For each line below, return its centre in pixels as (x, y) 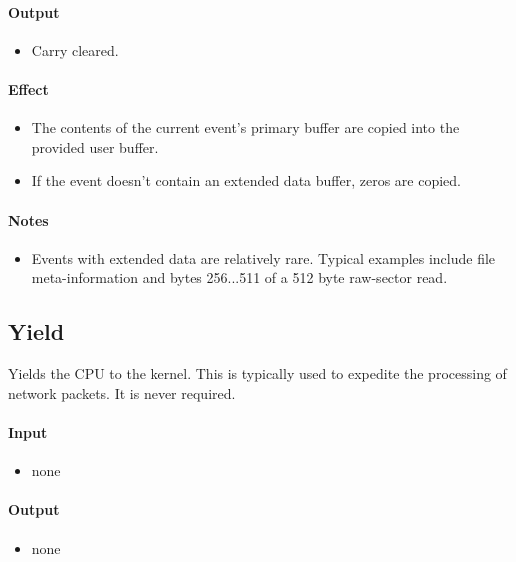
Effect (28, 88)
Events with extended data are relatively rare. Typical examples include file (263, 257)
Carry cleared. (75, 49)
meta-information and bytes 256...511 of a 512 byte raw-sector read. (239, 277)
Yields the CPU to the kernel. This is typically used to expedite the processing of (257, 373)
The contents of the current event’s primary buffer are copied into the (245, 127)
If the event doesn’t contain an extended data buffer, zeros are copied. (246, 180)
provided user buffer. (95, 146)
